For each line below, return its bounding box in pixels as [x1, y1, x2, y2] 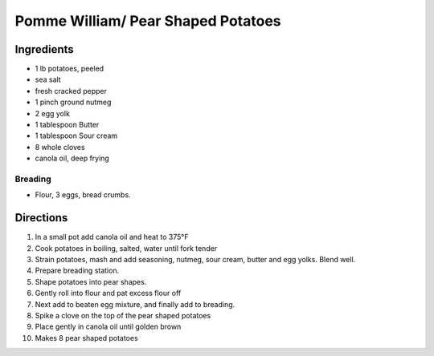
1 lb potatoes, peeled [35, 64, 104, 74]
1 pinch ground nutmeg [35, 97, 112, 107]
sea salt [35, 75, 61, 84]
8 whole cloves [35, 142, 85, 152]
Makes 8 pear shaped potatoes [35, 333, 138, 342]
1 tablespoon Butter [35, 120, 100, 130]
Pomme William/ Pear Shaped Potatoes [14, 12, 281, 30]
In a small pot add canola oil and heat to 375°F [35, 233, 189, 242]
